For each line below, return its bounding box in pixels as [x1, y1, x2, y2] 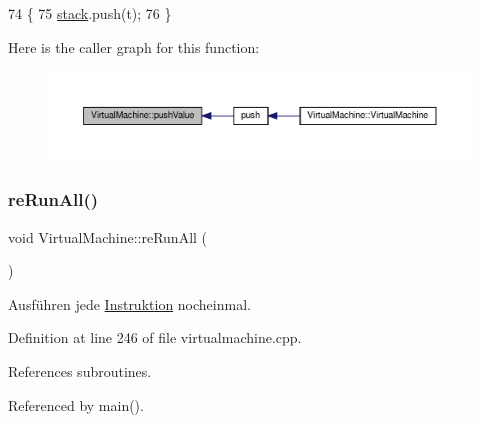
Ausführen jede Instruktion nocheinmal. [8, 293, 251, 314]
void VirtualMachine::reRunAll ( [8, 226, 208, 247]
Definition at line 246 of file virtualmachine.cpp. [8, 327, 302, 348]
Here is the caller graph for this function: [8, 36, 260, 57]
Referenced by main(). [8, 394, 144, 415]
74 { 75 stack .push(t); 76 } [8, 3, 172, 23]
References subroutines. [8, 361, 152, 382]
